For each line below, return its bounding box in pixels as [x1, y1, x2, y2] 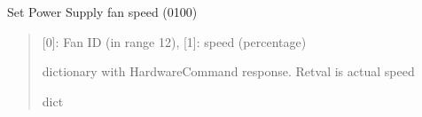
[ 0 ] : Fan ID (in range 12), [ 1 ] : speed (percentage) [42, 32, 307, 51]
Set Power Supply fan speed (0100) [7, 3, 198, 20]
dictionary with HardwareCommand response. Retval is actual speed [42, 62, 415, 81]
